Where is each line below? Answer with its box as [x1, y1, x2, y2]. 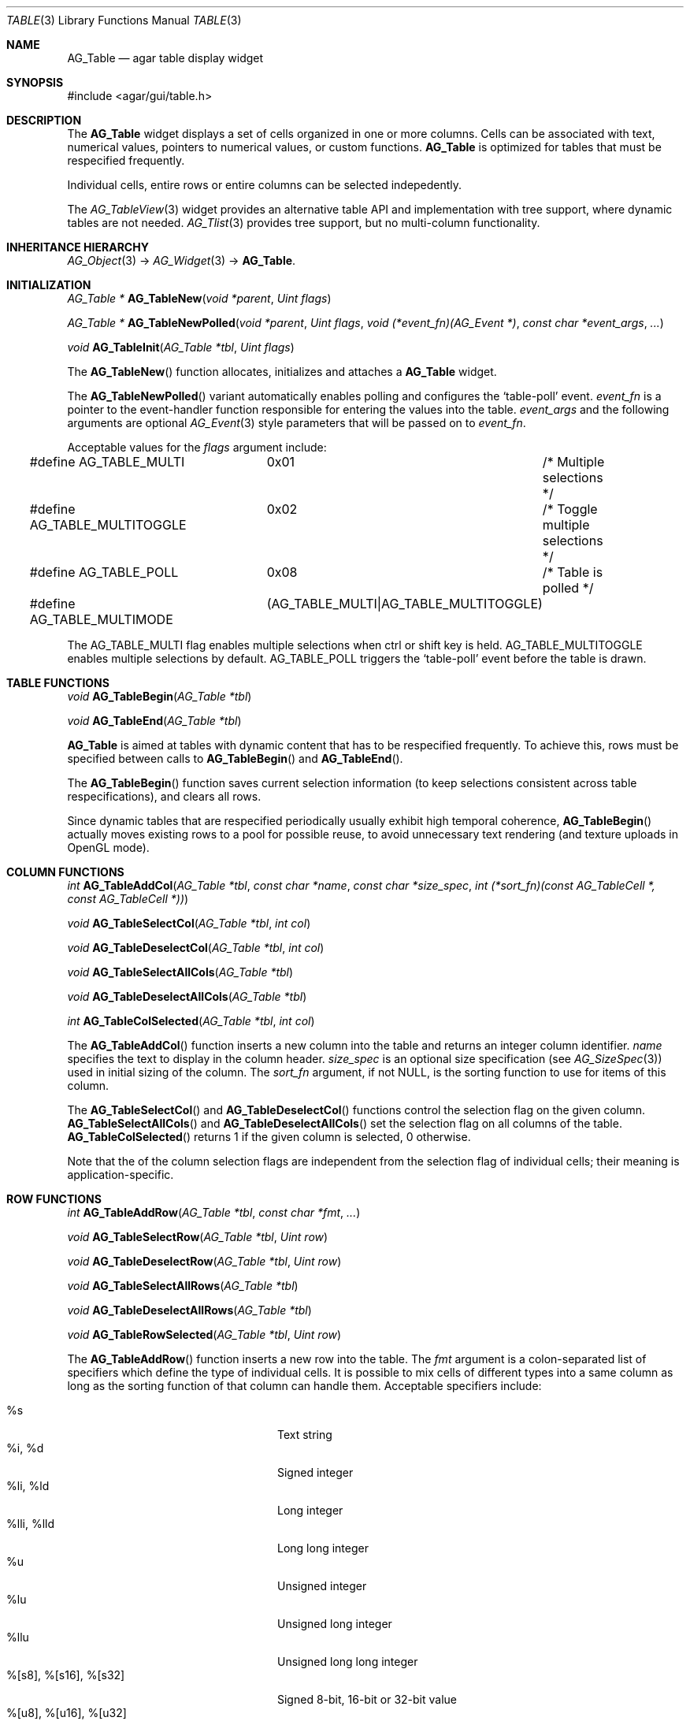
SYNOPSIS [6, 76, 64, 89]
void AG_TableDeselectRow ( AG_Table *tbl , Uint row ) [67, 1255, 342, 1268]
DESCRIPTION [6, 113, 82, 127]
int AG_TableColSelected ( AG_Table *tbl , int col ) [67, 1014, 315, 1028]
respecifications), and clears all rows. [67, 790, 262, 803]
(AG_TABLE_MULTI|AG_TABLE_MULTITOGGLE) [266, 596, 543, 611]
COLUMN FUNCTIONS [6, 865, 124, 879]
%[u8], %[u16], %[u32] [6, 1706, 127, 1719]
